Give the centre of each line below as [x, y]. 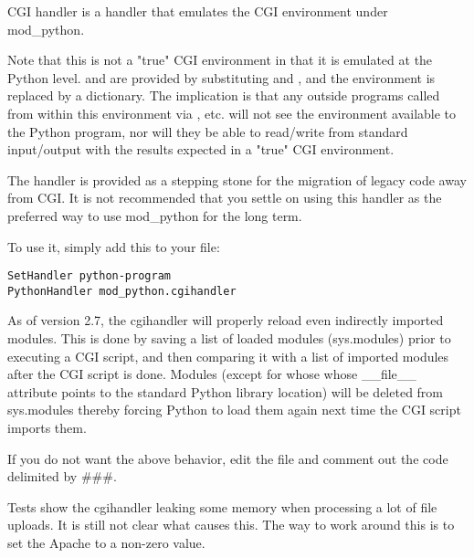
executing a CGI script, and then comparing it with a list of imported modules [228, 356]
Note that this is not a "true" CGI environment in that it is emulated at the [220, 60]
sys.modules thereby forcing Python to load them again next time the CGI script [234, 410]
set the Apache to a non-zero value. [106, 542]
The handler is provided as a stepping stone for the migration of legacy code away [237, 179]
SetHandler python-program [89, 276]
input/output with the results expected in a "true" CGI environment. [201, 149]
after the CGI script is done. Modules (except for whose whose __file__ [212, 374]
